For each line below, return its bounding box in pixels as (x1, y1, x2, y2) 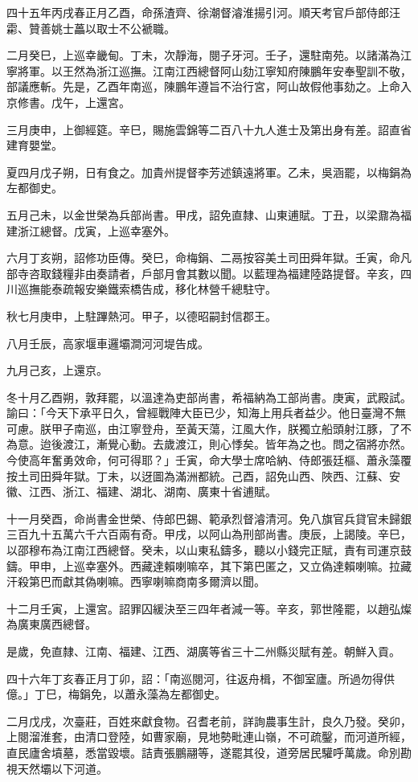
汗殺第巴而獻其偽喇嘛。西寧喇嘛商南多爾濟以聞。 (6, 573, 265, 590)
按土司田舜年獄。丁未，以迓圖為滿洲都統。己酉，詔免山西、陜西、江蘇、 (6, 467, 389, 484)
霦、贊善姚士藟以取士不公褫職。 (6, 19, 175, 36)
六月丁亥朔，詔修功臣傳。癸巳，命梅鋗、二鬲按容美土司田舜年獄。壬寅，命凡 (6, 249, 412, 266)
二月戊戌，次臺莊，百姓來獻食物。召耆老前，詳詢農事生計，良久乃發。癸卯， (6, 712, 412, 729)
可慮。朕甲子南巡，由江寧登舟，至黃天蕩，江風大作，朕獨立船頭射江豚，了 (6, 420, 400, 436)
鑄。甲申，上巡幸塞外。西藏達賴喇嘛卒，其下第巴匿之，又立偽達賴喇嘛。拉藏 (6, 557, 412, 574)
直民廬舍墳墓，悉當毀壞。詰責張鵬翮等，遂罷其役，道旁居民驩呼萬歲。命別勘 (6, 743, 412, 760)
